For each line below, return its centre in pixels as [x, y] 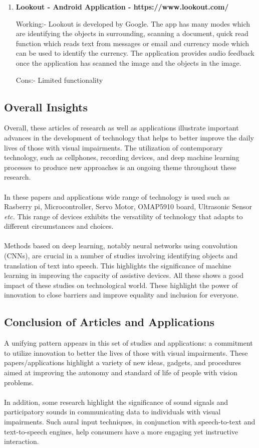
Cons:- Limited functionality [59, 80]
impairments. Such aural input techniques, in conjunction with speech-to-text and [130, 421]
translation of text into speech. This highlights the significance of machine [118, 265]
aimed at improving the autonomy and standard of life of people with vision [121, 372]
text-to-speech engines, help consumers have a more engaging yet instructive [121, 431]
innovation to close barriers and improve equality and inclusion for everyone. [121, 295]
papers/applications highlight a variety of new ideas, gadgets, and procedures [123, 362]
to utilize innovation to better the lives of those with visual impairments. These [126, 352]
